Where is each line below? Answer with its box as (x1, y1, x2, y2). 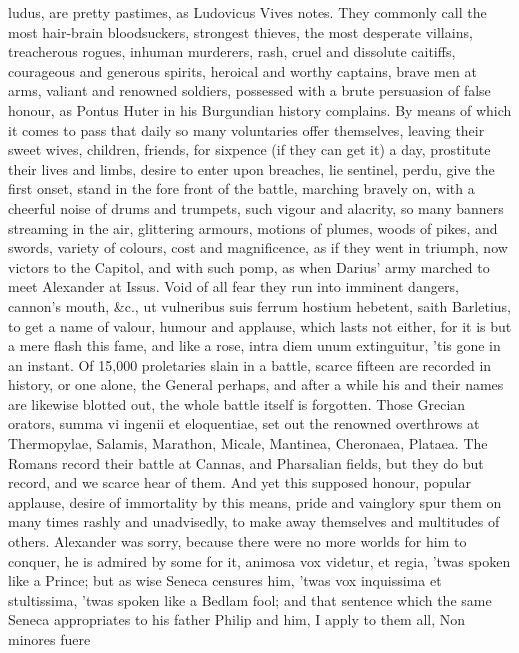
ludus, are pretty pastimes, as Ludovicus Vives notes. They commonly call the (8, 2, 487, 22)
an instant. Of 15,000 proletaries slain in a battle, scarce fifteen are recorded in (8, 354, 492, 375)
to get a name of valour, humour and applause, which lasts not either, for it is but (8, 315, 512, 336)
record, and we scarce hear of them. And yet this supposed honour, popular (8, 472, 471, 493)
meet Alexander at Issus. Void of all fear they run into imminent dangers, (8, 276, 459, 297)
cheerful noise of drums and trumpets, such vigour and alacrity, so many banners (8, 197, 504, 218)
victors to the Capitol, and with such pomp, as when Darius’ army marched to (8, 256, 490, 277)
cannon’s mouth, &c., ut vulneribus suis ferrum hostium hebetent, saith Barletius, (8, 295, 511, 316)
